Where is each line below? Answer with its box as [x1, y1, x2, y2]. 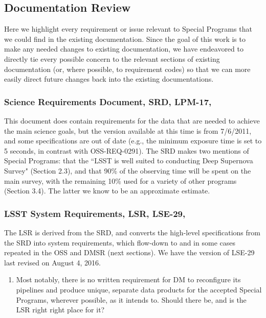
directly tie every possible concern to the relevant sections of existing [4, 53, 220, 64]
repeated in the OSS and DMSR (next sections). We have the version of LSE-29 [4, 247, 255, 258]
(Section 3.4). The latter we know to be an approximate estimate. [4, 185, 210, 196]
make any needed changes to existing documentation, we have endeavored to [4, 43, 243, 54]
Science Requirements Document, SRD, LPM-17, [4, 95, 212, 108]
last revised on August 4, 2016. [4, 257, 101, 267]
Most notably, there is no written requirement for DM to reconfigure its [16, 274, 241, 285]
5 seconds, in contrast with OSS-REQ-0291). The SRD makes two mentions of [4, 145, 249, 156]
